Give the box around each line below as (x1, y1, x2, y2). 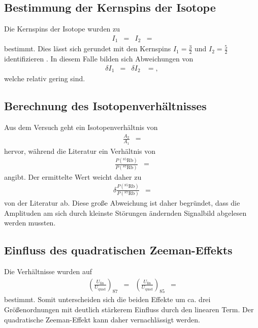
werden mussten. (4, 217, 56, 228)
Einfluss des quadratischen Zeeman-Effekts (4, 242, 233, 258)
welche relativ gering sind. (4, 73, 85, 84)
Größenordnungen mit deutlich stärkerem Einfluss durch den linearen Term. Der (4, 304, 254, 315)
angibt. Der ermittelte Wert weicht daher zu (4, 171, 142, 182)
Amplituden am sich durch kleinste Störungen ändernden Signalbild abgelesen (4, 207, 247, 218)
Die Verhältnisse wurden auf (4, 266, 92, 277)
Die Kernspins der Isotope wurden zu (4, 23, 120, 34)
